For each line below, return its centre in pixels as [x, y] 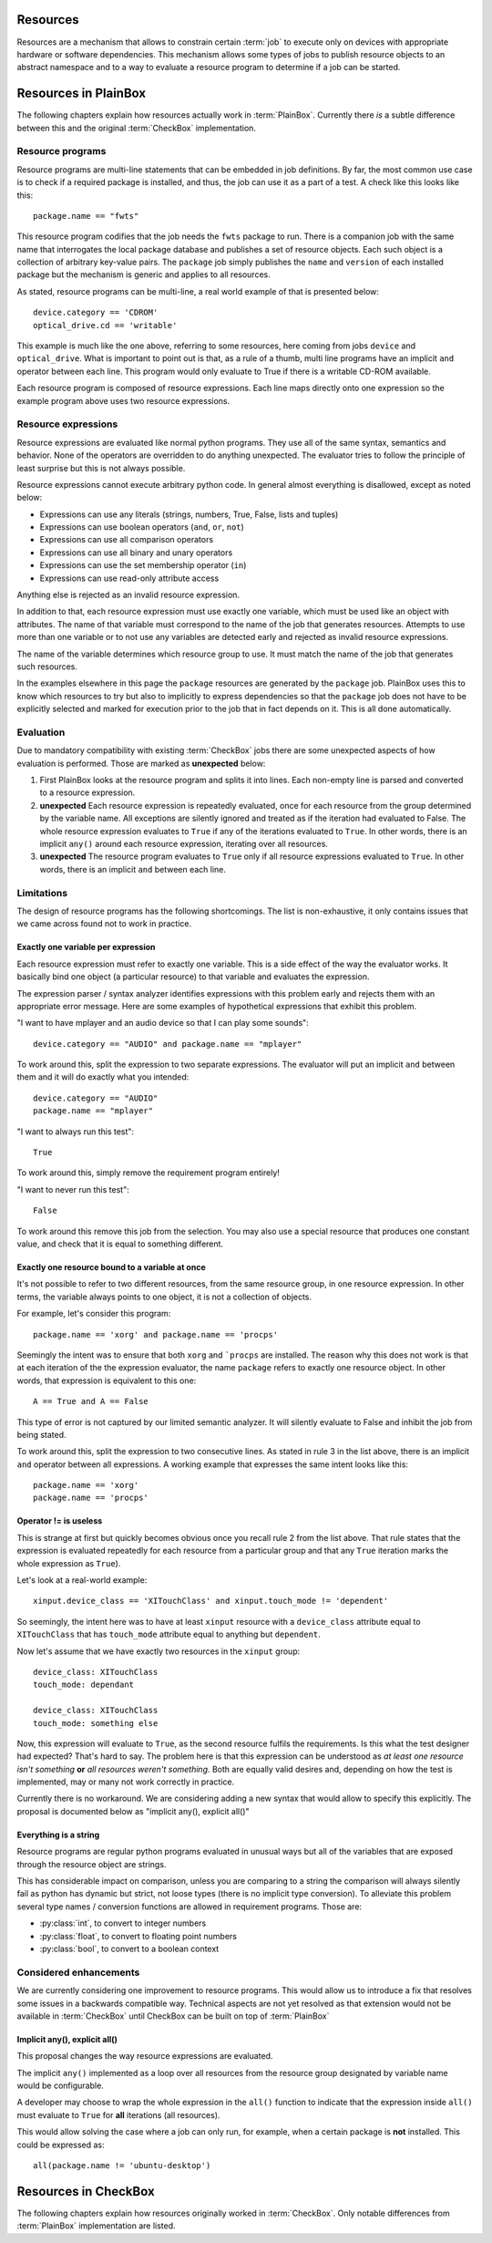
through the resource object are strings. [92, 1864]
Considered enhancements [78, 1972]
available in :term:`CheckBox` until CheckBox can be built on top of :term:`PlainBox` [173, 2016]
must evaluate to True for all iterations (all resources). [118, 2114]
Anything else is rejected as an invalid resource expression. [128, 595]
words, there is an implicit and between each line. [133, 869]
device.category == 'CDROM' [96, 313]
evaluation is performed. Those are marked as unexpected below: [141, 763]
